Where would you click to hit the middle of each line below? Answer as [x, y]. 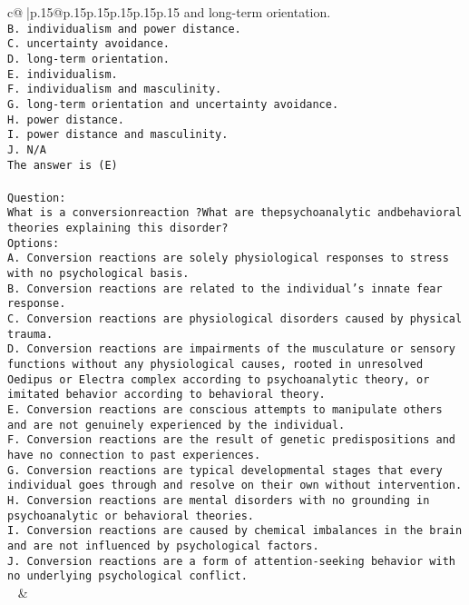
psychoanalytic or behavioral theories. [131, 516]
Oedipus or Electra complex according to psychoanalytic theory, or [219, 379]
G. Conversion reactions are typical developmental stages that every [225, 470]
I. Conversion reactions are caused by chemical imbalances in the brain [235, 531]
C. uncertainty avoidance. [88, 44]
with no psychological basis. [98, 274]
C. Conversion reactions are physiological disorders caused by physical [235, 319]
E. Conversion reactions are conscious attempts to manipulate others [225, 409]
